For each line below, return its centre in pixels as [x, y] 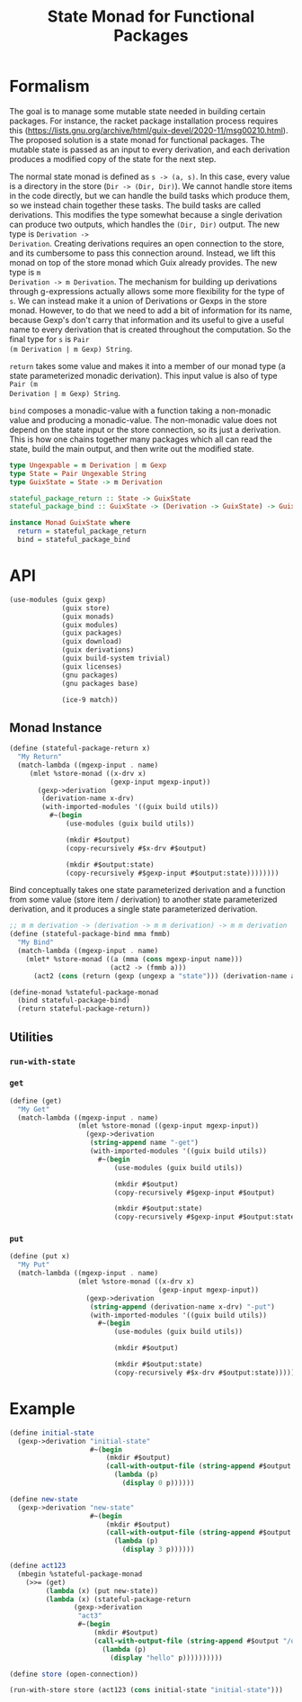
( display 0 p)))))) [158, 1483]
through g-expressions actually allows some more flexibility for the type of [147, 291]
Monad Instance [56, 728]
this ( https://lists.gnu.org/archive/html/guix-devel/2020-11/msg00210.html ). [149, 130]
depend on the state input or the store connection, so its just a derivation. [145, 429]
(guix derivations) [98, 650]
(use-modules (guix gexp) [58, 599]
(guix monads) [88, 617]
